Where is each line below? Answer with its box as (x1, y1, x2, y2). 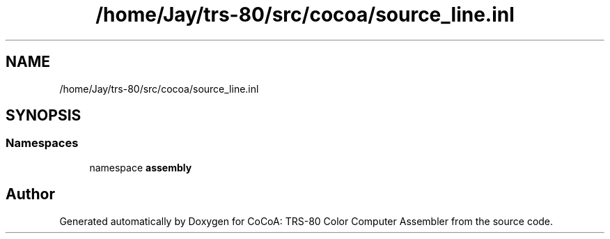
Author (6, 185, 55, 203)
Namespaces (6, 136, 79, 151)
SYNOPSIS (6, 107, 81, 125)
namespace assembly (89, 161, 192, 174)
